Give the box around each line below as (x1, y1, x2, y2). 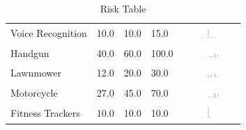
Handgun (10, 45, 49, 60)
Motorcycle (10, 85, 58, 99)
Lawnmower (10, 65, 61, 80)
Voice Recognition (10, 25, 87, 40)
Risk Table (100, 1, 146, 15)
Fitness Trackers (10, 105, 80, 120)
